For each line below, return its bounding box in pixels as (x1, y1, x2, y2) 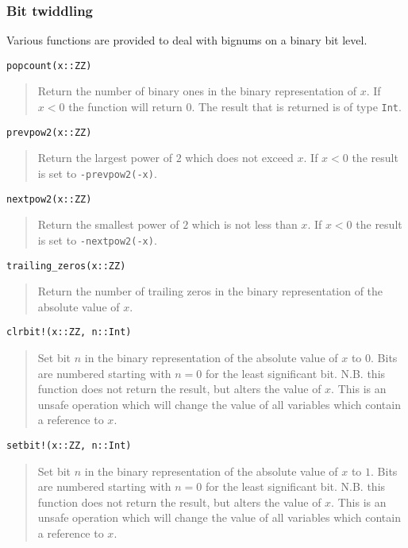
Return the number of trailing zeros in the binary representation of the (37, 283, 383, 299)
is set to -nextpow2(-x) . (37, 231, 157, 248)
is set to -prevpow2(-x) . (37, 164, 157, 181)
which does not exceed (185, 149, 294, 166)
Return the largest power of (37, 149, 172, 166)
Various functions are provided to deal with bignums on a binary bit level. (6, 32, 368, 48)
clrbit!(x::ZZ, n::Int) (6, 326, 132, 338)
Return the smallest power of (37, 216, 179, 233)
